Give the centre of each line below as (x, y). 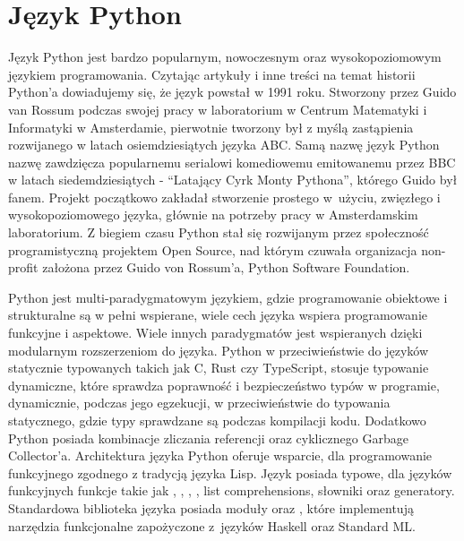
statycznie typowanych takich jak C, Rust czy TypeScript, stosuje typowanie (219, 368)
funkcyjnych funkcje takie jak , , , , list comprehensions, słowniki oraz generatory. (232, 490)
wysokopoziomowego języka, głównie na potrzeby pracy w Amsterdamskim (213, 215)
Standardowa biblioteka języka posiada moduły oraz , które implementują (211, 507)
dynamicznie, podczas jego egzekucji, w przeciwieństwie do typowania (199, 403)
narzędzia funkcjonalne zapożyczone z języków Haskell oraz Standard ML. (212, 525)
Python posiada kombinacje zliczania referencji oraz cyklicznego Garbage (208, 438)
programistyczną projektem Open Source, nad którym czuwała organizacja (213, 249)
